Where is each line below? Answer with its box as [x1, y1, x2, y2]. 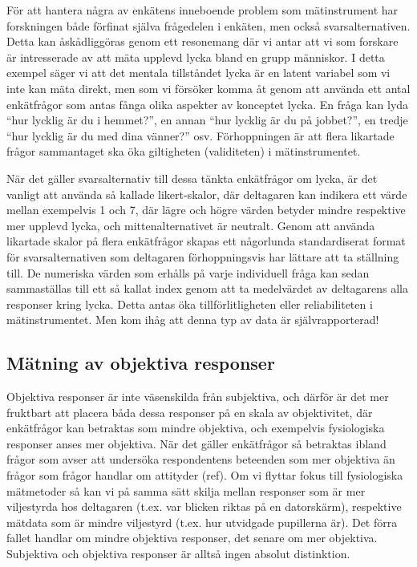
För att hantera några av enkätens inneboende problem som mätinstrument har [6, 2, 399, 18]
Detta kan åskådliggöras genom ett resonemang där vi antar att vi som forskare [6, 33, 399, 50]
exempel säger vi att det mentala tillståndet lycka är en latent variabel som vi [6, 64, 391, 81]
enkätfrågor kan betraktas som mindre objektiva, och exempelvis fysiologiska [6, 419, 385, 436]
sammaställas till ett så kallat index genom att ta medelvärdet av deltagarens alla [6, 280, 408, 297]
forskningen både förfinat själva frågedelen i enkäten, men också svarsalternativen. [6, 17, 411, 34]
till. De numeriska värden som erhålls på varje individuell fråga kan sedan [6, 264, 370, 281]
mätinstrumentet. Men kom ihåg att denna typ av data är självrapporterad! [6, 311, 379, 328]
